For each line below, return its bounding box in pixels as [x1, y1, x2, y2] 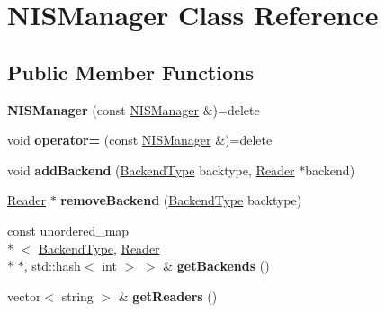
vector [7, 286, 41, 305]
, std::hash [23, 256, 81, 275]
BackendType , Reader [39, 238, 160, 257]
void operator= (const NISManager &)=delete [7, 130, 273, 149]
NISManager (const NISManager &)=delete [7, 100, 260, 119]
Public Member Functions [7, 58, 254, 85]
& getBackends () [163, 256, 270, 275]
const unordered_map [7, 220, 130, 239]
